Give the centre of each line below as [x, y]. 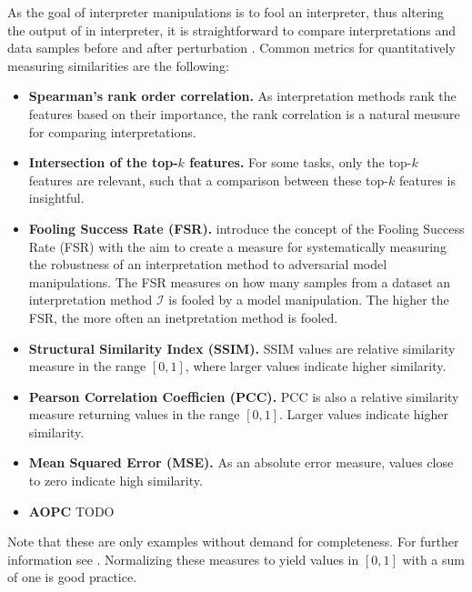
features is [427, 180]
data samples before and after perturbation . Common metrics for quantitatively [231, 48]
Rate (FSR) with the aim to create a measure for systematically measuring [237, 246]
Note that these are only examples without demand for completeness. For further [233, 542]
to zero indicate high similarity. [115, 481]
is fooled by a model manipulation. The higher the [309, 300]
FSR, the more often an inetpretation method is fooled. [183, 317]
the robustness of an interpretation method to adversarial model [208, 264]
